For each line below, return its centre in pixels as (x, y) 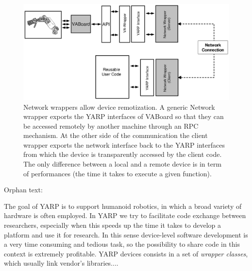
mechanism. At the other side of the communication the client (116, 135)
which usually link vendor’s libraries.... (61, 263)
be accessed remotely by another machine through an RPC (111, 126)
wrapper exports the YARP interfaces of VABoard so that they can (124, 116)
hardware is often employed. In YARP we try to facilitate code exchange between (125, 215)
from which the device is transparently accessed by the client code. (123, 154)
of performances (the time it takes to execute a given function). (118, 173)
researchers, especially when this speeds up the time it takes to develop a (113, 225)
